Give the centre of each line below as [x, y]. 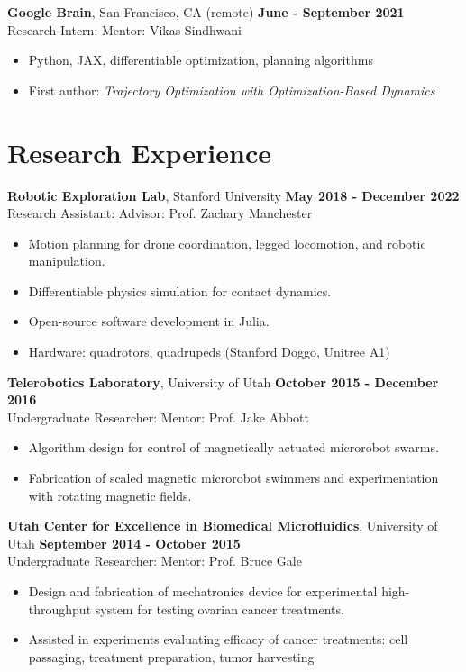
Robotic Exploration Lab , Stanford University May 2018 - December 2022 [233, 195]
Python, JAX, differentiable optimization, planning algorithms [201, 60]
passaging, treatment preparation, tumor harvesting [171, 656]
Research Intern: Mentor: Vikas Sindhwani [124, 29]
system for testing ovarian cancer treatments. [219, 608]
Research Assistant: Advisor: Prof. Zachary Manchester [160, 213]
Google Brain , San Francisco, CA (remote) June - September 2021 [206, 12]
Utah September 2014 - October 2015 [124, 543]
